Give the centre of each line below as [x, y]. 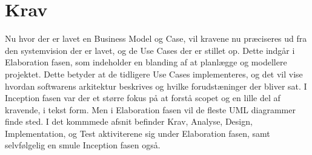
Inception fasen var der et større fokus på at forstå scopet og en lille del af [143, 98]
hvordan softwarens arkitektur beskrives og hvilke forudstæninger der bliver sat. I [156, 86]
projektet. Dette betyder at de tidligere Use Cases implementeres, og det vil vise [154, 74]
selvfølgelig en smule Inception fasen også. [83, 145]
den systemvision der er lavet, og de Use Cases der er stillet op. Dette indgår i [150, 50]
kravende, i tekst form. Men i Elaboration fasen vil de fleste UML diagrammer [150, 109]
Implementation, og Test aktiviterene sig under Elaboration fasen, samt [138, 133]
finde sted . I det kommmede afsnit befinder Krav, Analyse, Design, [129, 121]
